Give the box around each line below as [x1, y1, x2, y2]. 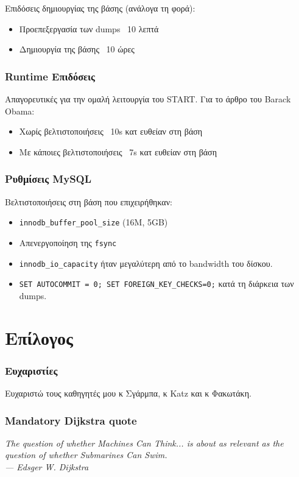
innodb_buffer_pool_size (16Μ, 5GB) [19, 216, 168, 228]
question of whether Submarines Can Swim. [5, 448, 167, 461]
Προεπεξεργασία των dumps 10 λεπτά [19, 22, 159, 35]
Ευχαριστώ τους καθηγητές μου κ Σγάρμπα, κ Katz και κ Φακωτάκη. [5, 387, 252, 399]
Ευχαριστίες [5, 362, 58, 378]
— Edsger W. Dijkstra [5, 461, 89, 473]
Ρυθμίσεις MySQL [5, 171, 92, 186]
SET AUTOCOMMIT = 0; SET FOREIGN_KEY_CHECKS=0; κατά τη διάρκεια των [19, 277, 294, 290]
